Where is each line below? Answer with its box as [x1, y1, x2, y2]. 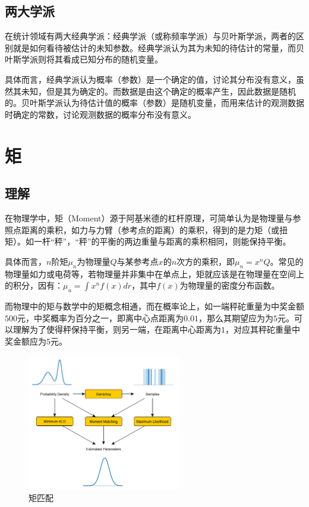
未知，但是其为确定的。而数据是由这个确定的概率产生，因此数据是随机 [21, 84, 296, 97]
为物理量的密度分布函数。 [179, 279, 280, 292]
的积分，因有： [5, 279, 63, 292]
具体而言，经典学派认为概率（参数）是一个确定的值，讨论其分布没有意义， [5, 73, 296, 85]
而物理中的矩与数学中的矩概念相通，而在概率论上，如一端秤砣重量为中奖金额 [5, 299, 304, 312]
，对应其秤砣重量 [225, 323, 292, 336]
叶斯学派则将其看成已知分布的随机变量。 [5, 53, 163, 65]
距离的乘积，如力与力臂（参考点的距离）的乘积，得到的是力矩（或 [21, 223, 279, 236]
